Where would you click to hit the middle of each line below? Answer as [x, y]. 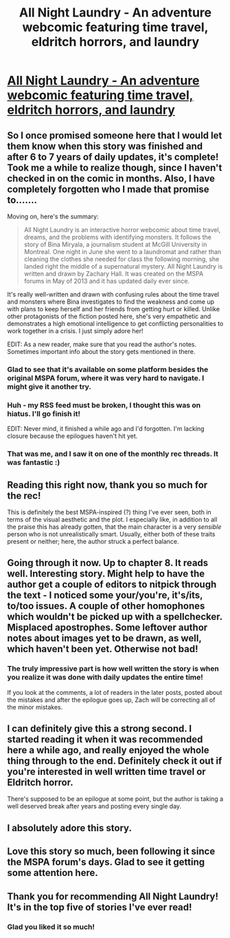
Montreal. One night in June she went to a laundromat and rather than [123, 252]
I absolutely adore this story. [70, 828]
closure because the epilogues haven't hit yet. [72, 436]
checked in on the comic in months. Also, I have [111, 178]
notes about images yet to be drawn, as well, [104, 638]
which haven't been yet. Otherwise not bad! [103, 649]
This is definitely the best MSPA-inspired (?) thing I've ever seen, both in [109, 512]
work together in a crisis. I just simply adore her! [75, 331]
